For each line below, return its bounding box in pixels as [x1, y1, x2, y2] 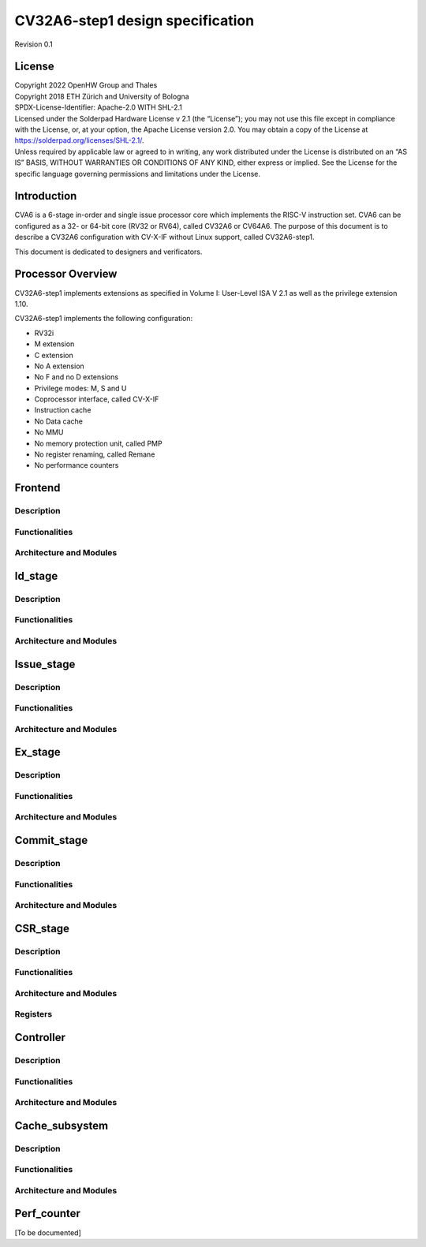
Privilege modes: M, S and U [34, 383, 127, 393]
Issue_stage [14, 657, 76, 670]
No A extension [34, 361, 84, 371]
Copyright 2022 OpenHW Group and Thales [14, 80, 158, 90]
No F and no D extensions [34, 372, 118, 382]
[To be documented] [14, 1227, 82, 1238]
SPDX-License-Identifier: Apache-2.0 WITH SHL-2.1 [14, 103, 183, 112]
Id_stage [14, 569, 58, 583]
